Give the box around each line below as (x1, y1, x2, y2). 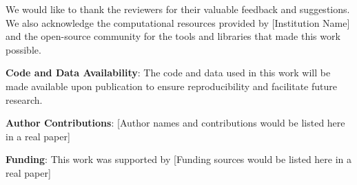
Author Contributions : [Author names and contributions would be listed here (6, 116, 345, 130)
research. (6, 92, 43, 107)
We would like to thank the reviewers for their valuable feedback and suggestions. (6, 2, 350, 16)
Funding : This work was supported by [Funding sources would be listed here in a (6, 152, 352, 166)
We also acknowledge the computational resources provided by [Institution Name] (6, 15, 350, 30)
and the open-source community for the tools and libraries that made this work (6, 29, 340, 43)
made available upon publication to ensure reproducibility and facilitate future (6, 78, 337, 93)
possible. (6, 42, 41, 56)
